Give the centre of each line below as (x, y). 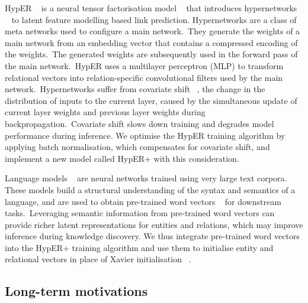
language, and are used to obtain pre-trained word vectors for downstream (143, 201)
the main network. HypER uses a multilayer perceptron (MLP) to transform (144, 65)
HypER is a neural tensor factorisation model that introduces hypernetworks (151, 8)
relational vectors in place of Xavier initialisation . (98, 259)
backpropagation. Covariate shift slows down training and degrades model (139, 123)
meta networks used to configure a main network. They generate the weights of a (153, 31)
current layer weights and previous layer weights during (105, 112)
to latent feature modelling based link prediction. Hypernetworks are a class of (154, 19)
